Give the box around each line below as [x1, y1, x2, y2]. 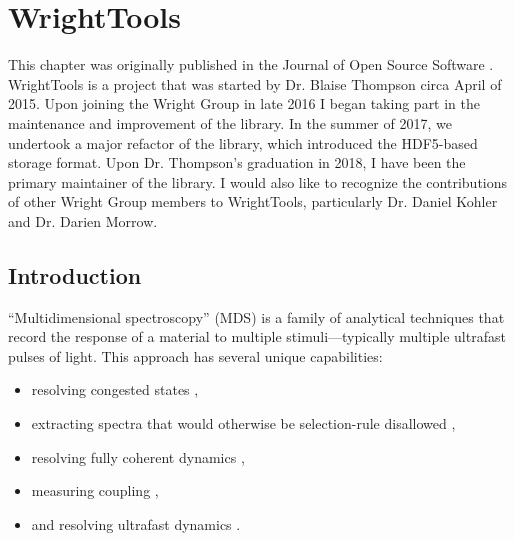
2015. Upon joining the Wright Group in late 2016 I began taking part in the [8, 93, 481, 114]
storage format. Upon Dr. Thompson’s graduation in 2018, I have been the [8, 152, 466, 173]
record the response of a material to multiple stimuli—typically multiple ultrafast [8, 326, 506, 347]
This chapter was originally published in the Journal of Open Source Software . [8, 54, 494, 75]
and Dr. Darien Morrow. [8, 210, 158, 231]
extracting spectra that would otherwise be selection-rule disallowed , [31, 413, 456, 434]
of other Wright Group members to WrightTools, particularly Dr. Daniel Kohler [8, 191, 498, 212]
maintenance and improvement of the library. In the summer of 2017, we [8, 112, 452, 133]
